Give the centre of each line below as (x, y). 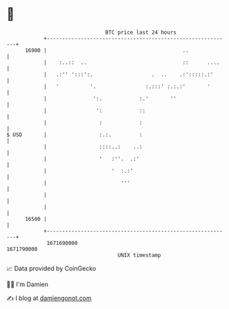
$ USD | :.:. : (74, 135)
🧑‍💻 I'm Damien (28, 284)
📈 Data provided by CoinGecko (51, 268)
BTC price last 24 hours (141, 32)
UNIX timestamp (139, 255)
